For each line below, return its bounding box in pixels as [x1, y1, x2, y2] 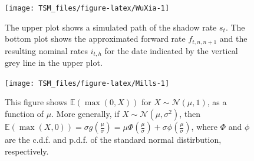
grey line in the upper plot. [5, 56, 103, 69]
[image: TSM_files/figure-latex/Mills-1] [5, 79, 170, 88]
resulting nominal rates [5, 44, 88, 56]
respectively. [5, 145, 49, 157]
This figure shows [5, 96, 68, 108]
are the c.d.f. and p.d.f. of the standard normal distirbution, [5, 133, 222, 145]
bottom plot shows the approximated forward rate [5, 32, 186, 45]
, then [179, 108, 201, 119]
